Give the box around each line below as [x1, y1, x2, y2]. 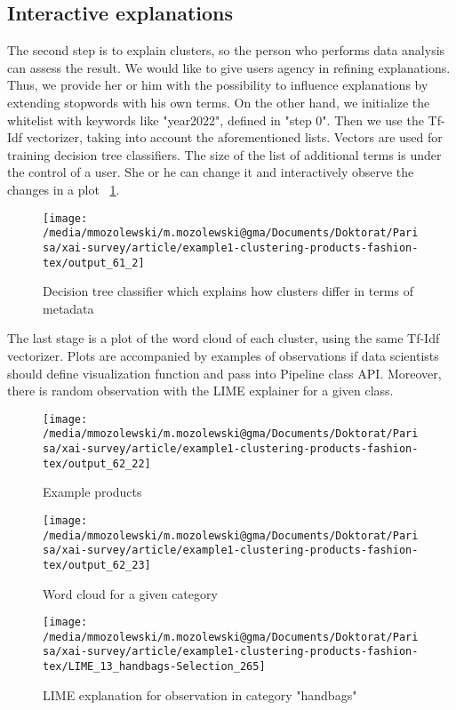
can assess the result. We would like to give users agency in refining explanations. [7, 58, 451, 76]
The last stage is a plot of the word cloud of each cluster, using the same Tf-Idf [7, 329, 440, 347]
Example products [43, 483, 142, 501]
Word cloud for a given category [43, 584, 218, 602]
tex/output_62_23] [43, 558, 151, 571]
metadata [43, 299, 94, 317]
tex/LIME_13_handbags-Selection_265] [43, 660, 266, 674]
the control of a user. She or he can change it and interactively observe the [7, 163, 414, 181]
